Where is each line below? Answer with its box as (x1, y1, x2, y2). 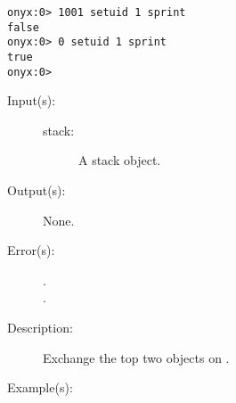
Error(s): (7, 241, 55, 259)
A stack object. (78, 151, 161, 169)
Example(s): (7, 378, 73, 397)
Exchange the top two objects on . (43, 348, 230, 366)
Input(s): (7, 91, 56, 110)
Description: (7, 318, 73, 337)
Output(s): (7, 181, 66, 200)
